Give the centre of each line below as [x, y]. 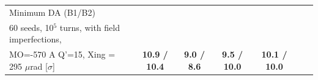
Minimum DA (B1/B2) [52, 12]
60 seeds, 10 [31, 27]
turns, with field [90, 27]
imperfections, [35, 39]
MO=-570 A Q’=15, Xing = [62, 54]
